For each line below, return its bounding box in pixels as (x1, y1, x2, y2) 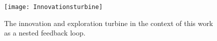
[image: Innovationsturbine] (4, 3, 103, 10)
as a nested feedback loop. (4, 27, 86, 38)
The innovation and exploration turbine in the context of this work (4, 17, 213, 28)
